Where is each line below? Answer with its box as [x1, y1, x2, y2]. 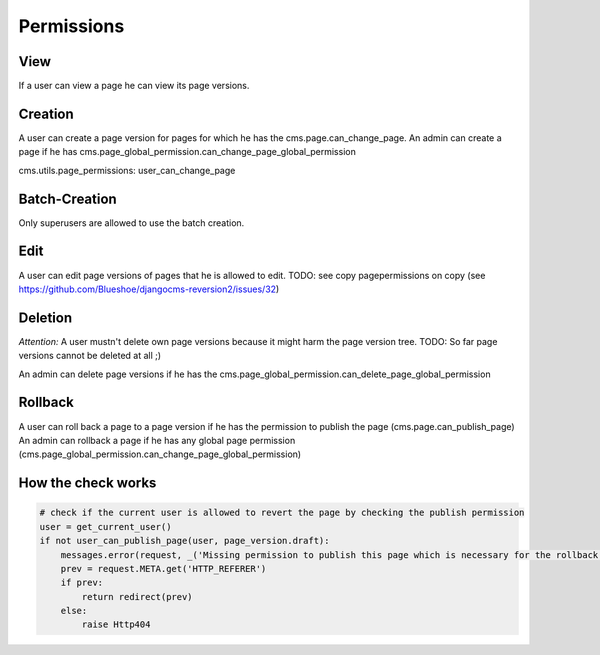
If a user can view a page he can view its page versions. [18, 80, 250, 92]
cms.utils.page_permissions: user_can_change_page [18, 164, 236, 176]
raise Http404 [81, 619, 151, 630]
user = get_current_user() [39, 521, 172, 532]
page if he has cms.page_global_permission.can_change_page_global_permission [18, 146, 357, 158]
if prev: [60, 577, 104, 589]
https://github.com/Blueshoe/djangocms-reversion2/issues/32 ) [18, 283, 280, 295]
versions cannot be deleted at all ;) [18, 350, 162, 362]
